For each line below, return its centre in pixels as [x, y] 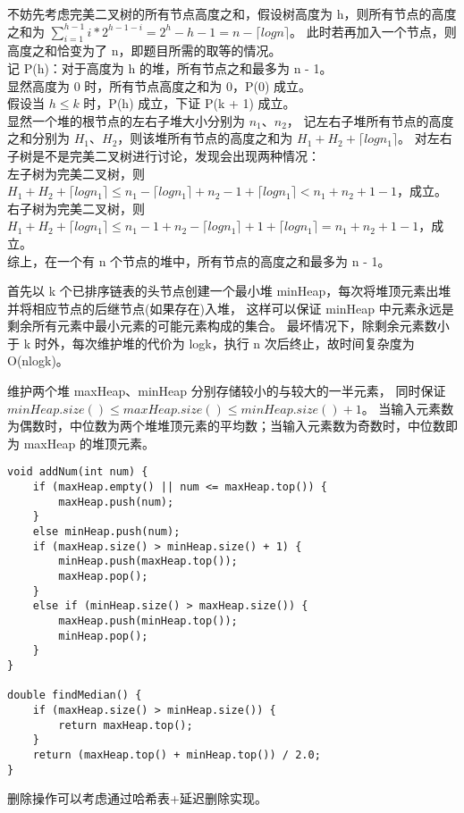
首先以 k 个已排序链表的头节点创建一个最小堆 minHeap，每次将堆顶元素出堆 [229, 291]
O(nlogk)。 [38, 360]
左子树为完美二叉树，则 [76, 173]
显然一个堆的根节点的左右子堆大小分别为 [126, 120]
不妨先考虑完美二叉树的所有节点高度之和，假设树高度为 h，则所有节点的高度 [232, 13]
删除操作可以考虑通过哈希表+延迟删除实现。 [137, 798]
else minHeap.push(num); [106, 532]
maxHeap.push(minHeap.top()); [148, 621]
